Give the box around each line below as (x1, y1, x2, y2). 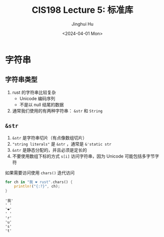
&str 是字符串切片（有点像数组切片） (12, 134, 87, 140)
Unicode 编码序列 (19, 95, 55, 101)
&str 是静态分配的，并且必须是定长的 (12, 147, 87, 153)
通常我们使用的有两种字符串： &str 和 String (12, 107, 103, 113)
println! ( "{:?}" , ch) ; (14, 184, 60, 189)
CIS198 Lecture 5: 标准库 (31, 4, 134, 16)
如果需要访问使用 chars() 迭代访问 (5, 170, 75, 176)
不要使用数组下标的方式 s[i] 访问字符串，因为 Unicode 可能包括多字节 (12, 153, 155, 159)
